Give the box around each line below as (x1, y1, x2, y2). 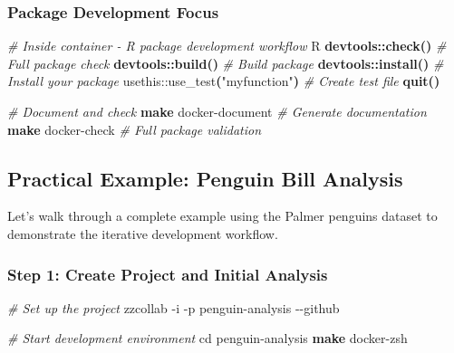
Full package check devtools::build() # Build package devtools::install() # (7, 53, 444, 72)
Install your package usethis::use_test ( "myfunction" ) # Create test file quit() (7, 72, 440, 91)
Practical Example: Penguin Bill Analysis (7, 164, 403, 192)
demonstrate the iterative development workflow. (7, 224, 278, 243)
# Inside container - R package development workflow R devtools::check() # (7, 36, 447, 55)
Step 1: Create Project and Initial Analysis (7, 262, 328, 285)
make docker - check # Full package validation (7, 119, 261, 138)
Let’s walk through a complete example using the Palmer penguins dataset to (7, 206, 438, 225)
